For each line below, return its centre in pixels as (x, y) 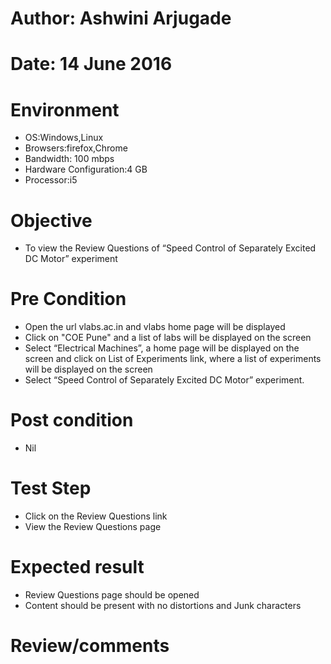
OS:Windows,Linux (64, 138)
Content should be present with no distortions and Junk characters (163, 605)
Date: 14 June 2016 (91, 64)
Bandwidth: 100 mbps (69, 159)
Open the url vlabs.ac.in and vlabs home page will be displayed (155, 327)
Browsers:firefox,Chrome (76, 148)
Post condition (72, 420)
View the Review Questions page (93, 527)
